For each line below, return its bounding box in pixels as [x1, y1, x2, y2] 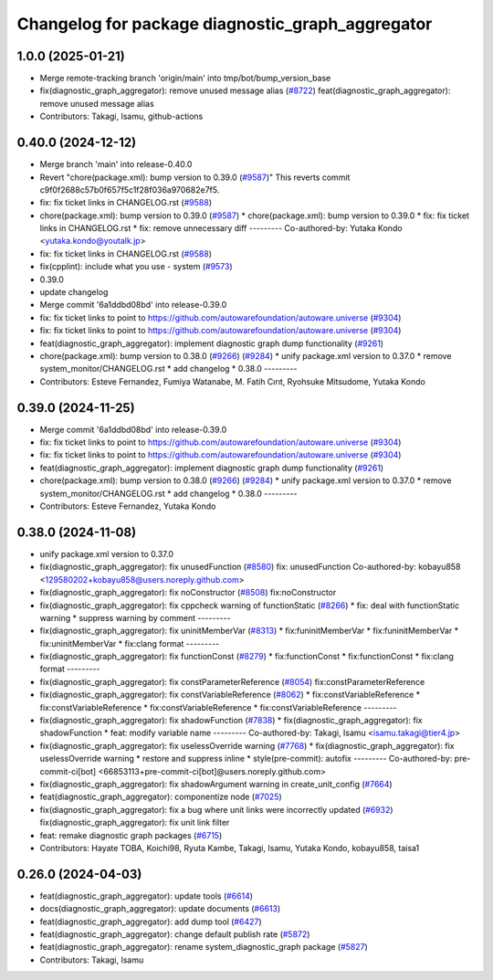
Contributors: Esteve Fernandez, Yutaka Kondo [39, 501, 216, 511]
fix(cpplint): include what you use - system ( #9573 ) [39, 261, 233, 272]
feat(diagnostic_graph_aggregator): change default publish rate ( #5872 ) [39, 929, 310, 940]
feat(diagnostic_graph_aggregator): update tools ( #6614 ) [39, 890, 254, 901]
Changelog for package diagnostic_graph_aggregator [16, 14, 433, 34]
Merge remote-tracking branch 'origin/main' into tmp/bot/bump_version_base [39, 73, 331, 84]
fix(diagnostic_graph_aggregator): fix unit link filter [39, 817, 230, 828]
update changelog [39, 287, 109, 298]
